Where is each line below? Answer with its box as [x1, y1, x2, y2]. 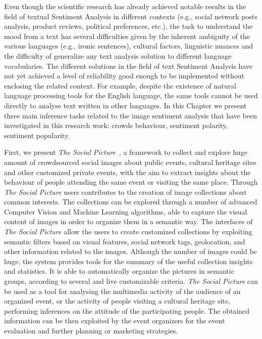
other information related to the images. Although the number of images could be [4, 246, 257, 257]
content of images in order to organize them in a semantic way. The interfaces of [4, 216, 253, 227]
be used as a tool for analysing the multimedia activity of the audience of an [4, 285, 241, 296]
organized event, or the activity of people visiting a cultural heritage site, [4, 295, 230, 306]
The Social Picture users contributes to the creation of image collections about [4, 186, 247, 197]
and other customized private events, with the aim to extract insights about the [4, 166, 251, 177]
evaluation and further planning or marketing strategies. [4, 325, 178, 335]
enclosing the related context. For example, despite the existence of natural [4, 80, 236, 91]
